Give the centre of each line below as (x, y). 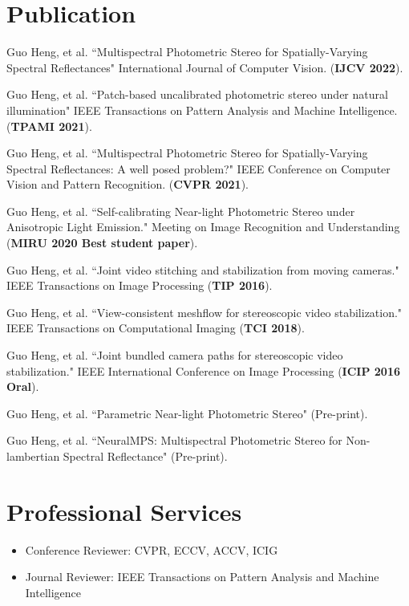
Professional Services (124, 511)
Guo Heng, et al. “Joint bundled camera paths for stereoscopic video (175, 355)
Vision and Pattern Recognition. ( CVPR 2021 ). (128, 184)
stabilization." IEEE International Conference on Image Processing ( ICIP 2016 (204, 370)
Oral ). (23, 386)
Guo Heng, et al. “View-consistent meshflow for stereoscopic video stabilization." (204, 312)
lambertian (33, 456)
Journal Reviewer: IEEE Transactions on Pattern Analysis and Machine (202, 577)
